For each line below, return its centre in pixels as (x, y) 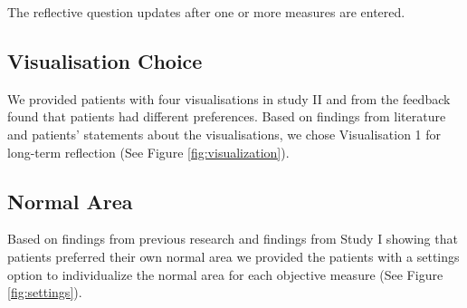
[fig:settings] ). (45, 292)
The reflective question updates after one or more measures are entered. (206, 12)
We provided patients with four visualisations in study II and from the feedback (229, 98)
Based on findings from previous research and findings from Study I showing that (233, 239)
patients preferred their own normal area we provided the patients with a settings (233, 256)
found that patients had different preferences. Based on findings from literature (227, 116)
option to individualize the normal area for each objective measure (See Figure (225, 274)
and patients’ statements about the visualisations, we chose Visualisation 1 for (224, 134)
